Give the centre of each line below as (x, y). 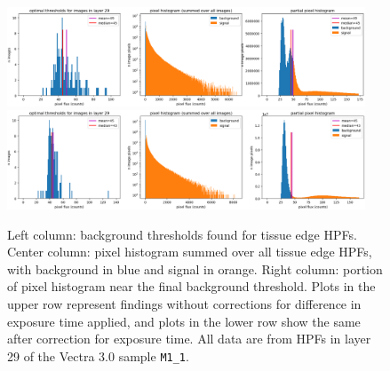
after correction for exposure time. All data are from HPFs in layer (189, 339)
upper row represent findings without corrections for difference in (184, 303)
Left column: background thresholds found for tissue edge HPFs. (182, 234)
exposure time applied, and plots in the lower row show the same (184, 321)
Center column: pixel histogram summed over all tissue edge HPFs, (190, 252)
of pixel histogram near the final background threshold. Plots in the (191, 286)
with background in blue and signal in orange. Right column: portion (195, 268)
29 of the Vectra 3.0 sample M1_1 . (98, 355)
